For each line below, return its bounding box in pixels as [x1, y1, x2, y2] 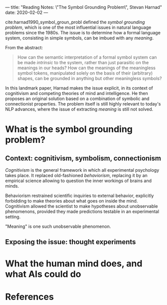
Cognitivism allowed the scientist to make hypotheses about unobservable [5, 203, 158, 209]
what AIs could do [5, 268, 81, 280]
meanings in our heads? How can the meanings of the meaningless [17, 65, 156, 71]
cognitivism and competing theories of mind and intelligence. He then [5, 91, 148, 96]
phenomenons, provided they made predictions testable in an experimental [5, 208, 160, 214]
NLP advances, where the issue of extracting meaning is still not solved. [5, 106, 154, 112]
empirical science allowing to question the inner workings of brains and [5, 178, 152, 184]
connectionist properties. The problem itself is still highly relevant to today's [5, 101, 161, 106]
